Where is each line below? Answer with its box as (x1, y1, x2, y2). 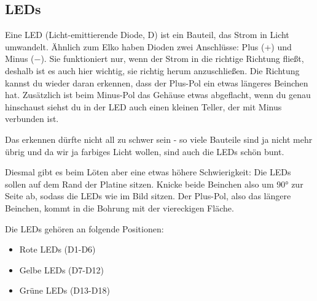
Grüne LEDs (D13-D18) (19, 284, 110, 297)
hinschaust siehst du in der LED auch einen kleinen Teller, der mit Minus (5, 100, 282, 113)
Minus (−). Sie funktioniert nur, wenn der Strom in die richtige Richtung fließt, (5, 52, 304, 65)
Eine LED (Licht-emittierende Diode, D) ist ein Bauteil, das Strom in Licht (5, 28, 289, 41)
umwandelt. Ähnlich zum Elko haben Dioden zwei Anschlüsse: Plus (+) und (5, 40, 292, 53)
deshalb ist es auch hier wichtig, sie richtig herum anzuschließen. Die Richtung (5, 64, 300, 77)
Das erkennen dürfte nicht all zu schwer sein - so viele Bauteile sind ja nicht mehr (5, 132, 313, 145)
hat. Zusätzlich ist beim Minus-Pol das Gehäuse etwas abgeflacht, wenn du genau (5, 88, 311, 101)
